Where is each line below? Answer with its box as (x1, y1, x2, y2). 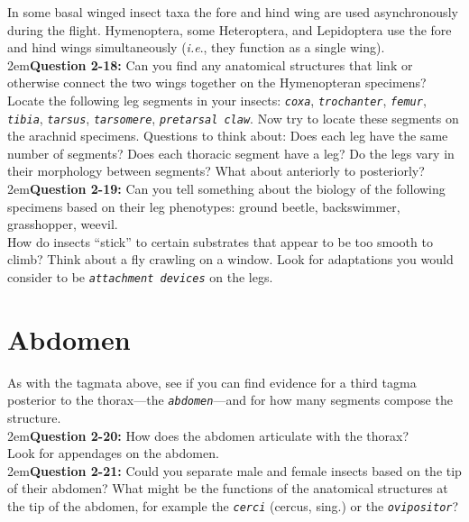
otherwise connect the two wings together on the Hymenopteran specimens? (7, 73, 427, 92)
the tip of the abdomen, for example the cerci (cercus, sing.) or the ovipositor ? (7, 497, 459, 516)
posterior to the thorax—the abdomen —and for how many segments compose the (7, 390, 453, 409)
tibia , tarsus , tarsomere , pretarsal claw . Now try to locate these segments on (7, 108, 459, 127)
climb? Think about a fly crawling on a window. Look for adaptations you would (7, 250, 454, 269)
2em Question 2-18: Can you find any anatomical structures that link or (7, 55, 413, 74)
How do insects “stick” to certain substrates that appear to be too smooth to (7, 232, 433, 251)
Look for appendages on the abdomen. (7, 444, 219, 462)
